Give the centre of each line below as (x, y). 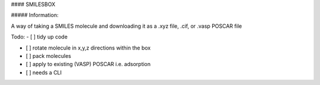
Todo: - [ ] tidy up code (39, 37)
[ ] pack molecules (48, 55)
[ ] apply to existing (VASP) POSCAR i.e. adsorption (88, 64)
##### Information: (35, 15)
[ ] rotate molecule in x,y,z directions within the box (88, 48)
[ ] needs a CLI (44, 72)
